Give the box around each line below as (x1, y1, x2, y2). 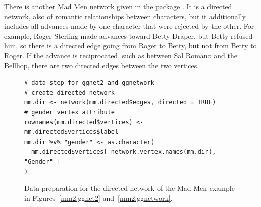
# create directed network (24, 89, 115, 96)
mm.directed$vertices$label (24, 128, 119, 136)
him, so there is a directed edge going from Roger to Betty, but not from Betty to (4, 40, 257, 51)
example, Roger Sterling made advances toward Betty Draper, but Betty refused (4, 30, 253, 41)
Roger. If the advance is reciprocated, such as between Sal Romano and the (4, 50, 237, 60)
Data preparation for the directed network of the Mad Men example (24, 183, 235, 193)
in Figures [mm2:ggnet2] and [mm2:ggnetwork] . (24, 192, 173, 203)
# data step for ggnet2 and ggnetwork (24, 79, 154, 87)
